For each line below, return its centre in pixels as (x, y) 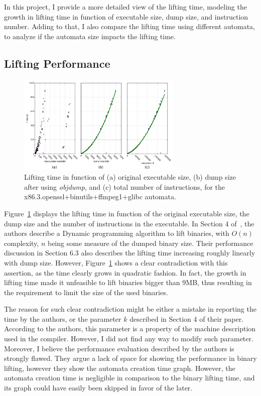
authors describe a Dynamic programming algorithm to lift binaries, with (117, 233)
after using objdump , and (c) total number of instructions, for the (125, 186)
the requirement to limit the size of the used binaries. (86, 292)
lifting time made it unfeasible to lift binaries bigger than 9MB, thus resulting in (128, 282)
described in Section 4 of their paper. (187, 318)
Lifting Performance (57, 63)
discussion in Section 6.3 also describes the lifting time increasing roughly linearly (130, 253)
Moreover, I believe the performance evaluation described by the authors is (119, 348)
